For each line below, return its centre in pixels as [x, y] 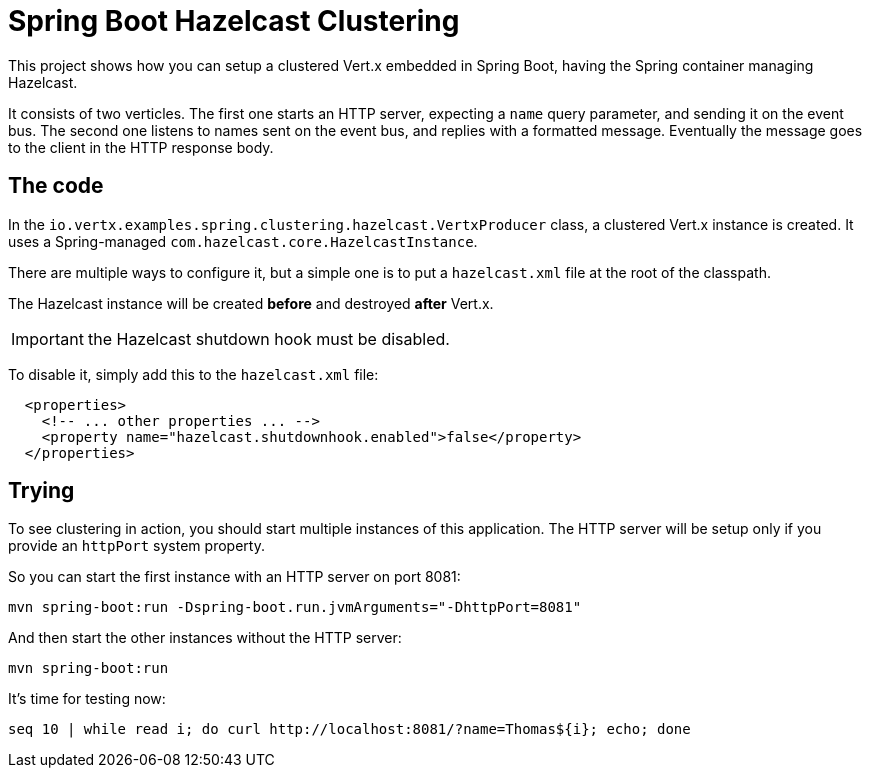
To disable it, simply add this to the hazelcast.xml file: [193, 374]
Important [47, 338]
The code [56, 186]
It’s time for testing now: [87, 699]
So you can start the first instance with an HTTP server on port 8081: [234, 577]
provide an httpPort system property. [136, 546]
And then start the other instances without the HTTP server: [205, 638]
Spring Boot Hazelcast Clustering [234, 21]
